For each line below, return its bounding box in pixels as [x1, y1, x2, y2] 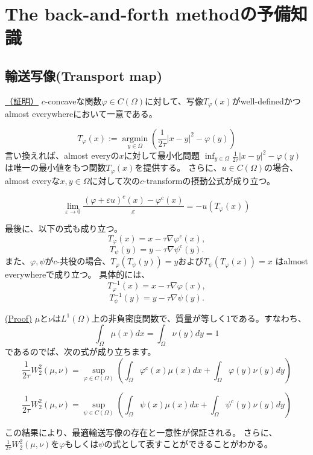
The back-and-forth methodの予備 [5, 1, 291, 26]
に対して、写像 [144, 94, 203, 107]
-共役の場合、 [57, 255, 111, 267]
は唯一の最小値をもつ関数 [5, 161, 106, 174]
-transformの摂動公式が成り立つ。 [144, 174, 275, 186]
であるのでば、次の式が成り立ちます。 [5, 345, 156, 357]
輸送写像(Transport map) [5, 66, 163, 84]
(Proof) [5, 311, 32, 324]
